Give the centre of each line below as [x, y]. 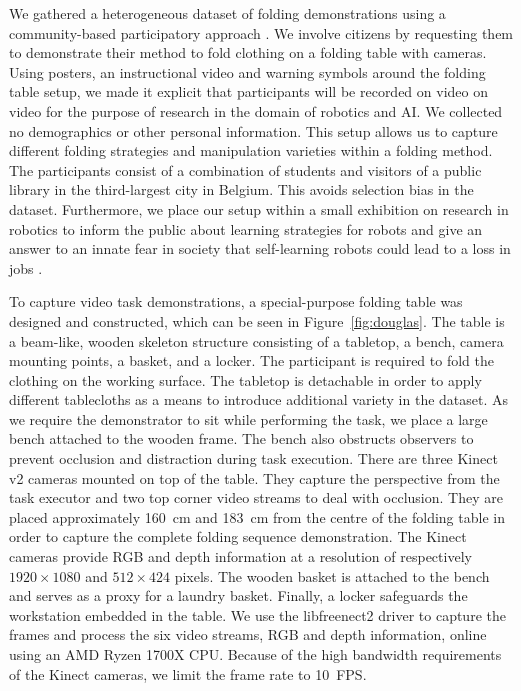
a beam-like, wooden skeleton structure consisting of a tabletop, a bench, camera [256, 340]
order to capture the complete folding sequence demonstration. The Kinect [238, 536]
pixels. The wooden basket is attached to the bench [332, 575]
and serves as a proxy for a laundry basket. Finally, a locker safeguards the [238, 595]
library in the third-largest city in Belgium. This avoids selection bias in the [241, 189]
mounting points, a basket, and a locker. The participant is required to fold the [251, 360]
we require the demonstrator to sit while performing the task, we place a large [248, 418]
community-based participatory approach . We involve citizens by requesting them [261, 32]
